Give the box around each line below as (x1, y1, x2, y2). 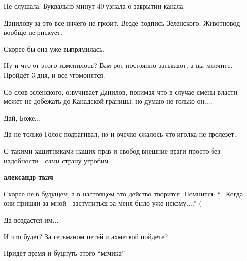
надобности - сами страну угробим (4, 155, 109, 165)
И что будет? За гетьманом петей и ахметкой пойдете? (4, 231, 168, 241)
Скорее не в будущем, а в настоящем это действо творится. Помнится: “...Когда (4, 188, 243, 198)
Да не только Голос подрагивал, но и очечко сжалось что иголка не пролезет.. (4, 129, 238, 139)
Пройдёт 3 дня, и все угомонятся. (4, 69, 105, 80)
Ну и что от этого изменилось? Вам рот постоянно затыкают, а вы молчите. (4, 60, 233, 70)
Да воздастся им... (4, 214, 59, 225)
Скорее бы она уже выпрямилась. (4, 43, 105, 54)
